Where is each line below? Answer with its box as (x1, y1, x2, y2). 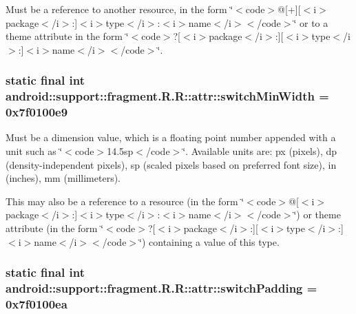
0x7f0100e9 (6, 103, 68, 121)
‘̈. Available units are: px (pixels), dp (182, 144, 337, 158)
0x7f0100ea (6, 295, 67, 312)
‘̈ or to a (293, 15, 328, 30)
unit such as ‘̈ (6, 144, 63, 158)
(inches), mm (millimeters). (6, 171, 121, 185)
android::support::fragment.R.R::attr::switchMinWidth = (6, 87, 329, 105)
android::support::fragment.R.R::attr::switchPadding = (6, 280, 317, 297)
